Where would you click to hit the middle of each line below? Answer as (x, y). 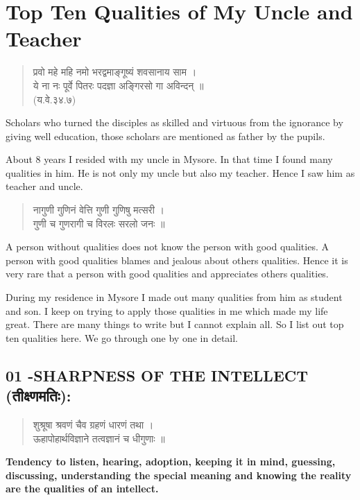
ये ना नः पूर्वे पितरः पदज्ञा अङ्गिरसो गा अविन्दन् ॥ (118, 85)
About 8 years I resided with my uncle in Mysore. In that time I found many (169, 159)
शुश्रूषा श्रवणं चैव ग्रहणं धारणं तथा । (93, 424)
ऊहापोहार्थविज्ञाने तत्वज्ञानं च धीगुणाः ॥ (99, 438)
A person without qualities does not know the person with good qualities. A (167, 247)
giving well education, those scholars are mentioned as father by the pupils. (165, 136)
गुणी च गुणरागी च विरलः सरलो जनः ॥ (99, 223)
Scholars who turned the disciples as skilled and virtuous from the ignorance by (174, 122)
